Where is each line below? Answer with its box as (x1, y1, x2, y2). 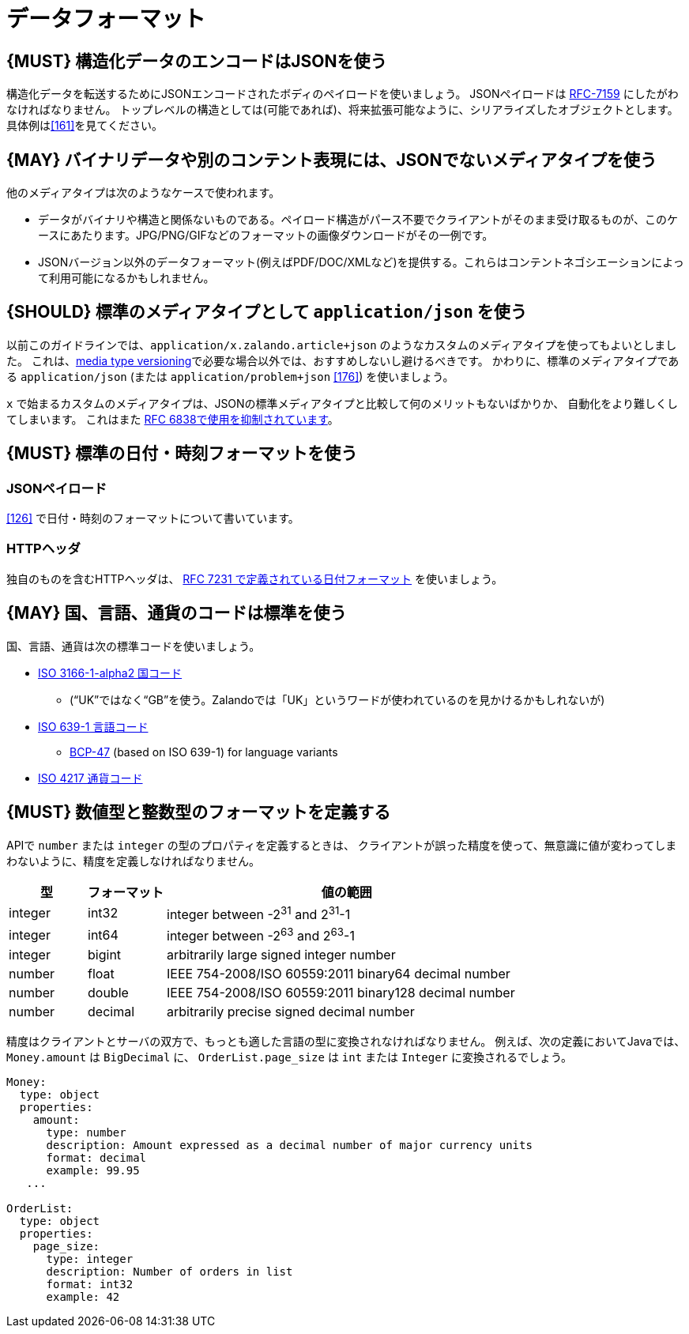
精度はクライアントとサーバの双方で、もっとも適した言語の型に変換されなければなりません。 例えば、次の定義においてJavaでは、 (6, 1034, 686, 1049)
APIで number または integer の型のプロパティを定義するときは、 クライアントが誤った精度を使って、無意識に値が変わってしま (6, 838, 677, 852)
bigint (88, 947, 122, 963)
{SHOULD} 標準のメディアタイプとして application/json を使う (6, 302, 527, 322)
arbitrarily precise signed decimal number (167, 1004, 415, 1020)
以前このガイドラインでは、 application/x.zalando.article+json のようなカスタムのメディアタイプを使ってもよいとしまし (6, 337, 677, 352)
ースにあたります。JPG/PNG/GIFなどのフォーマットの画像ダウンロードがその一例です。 (38, 228, 494, 243)
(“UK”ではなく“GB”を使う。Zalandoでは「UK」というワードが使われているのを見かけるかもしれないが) (70, 692, 605, 707)
